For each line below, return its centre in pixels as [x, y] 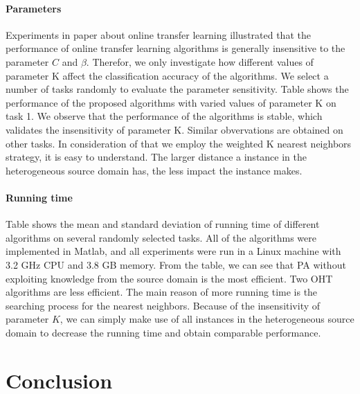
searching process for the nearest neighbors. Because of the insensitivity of [163, 305]
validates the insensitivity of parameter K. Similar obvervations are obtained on [174, 129]
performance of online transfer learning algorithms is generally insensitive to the [175, 48]
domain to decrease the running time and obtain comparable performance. [163, 332]
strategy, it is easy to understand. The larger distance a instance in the [156, 157]
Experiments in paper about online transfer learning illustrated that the [158, 34]
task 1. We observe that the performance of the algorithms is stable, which [164, 116]
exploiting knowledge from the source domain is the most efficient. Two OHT [169, 278]
